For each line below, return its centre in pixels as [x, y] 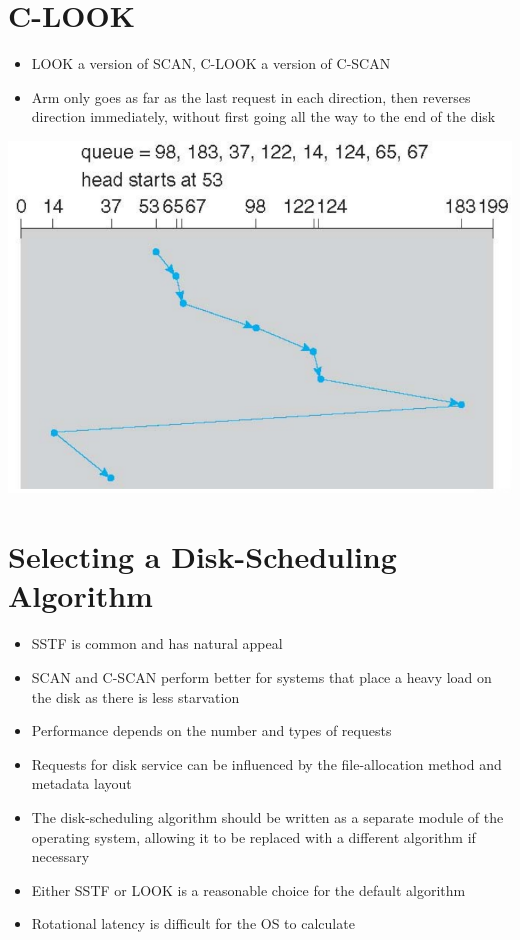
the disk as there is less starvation [135, 696]
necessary [60, 856]
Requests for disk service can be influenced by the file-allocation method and [266, 763]
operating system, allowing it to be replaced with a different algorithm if [253, 836]
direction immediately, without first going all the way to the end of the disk [263, 116]
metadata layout [81, 783]
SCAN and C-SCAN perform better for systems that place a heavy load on [261, 676]
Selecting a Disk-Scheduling [202, 556]
